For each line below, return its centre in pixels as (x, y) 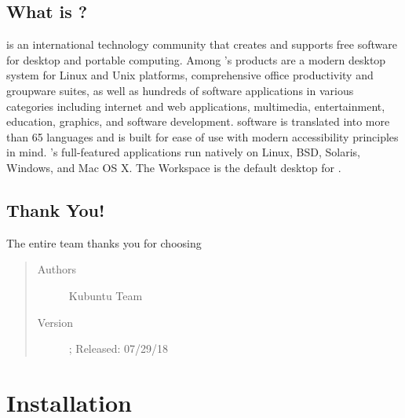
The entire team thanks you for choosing (104, 242)
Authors (57, 269)
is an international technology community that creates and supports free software (202, 44)
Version (55, 322)
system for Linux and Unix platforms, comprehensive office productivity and (190, 75)
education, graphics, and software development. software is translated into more (198, 121)
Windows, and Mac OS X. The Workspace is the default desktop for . (174, 167)
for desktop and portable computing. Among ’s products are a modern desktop (196, 59)
